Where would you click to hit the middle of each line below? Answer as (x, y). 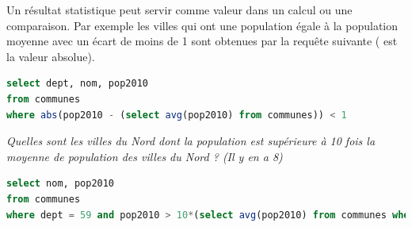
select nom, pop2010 (61, 184)
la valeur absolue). (51, 56)
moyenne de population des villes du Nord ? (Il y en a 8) (145, 156)
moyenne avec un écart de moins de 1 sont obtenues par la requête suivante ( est (202, 41)
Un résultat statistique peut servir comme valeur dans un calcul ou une (179, 10)
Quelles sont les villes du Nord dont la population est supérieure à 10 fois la (191, 141)
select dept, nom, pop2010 (77, 84)
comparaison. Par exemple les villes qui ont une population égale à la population (202, 25)
